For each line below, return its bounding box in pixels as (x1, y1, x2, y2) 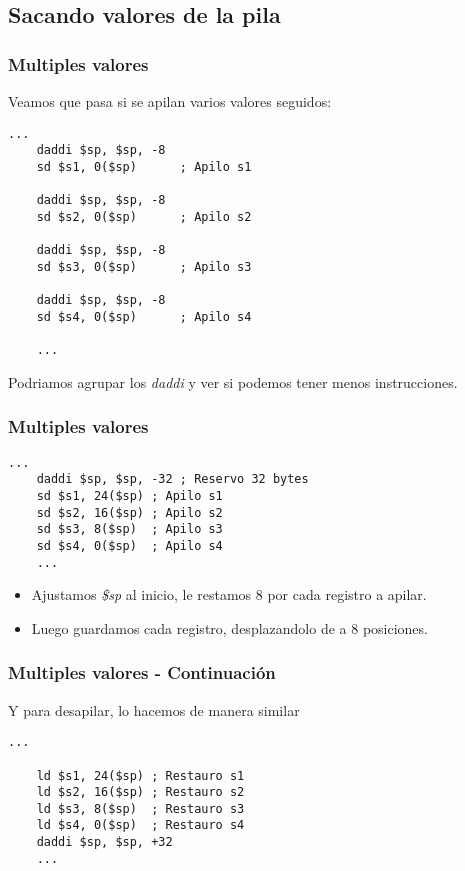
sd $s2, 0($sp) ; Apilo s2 (36, 209, 252, 224)
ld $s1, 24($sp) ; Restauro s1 (36, 768, 245, 783)
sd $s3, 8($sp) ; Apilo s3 (36, 522, 223, 537)
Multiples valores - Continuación (8, 660, 276, 685)
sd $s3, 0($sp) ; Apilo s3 (36, 259, 252, 274)
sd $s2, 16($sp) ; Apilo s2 (36, 505, 223, 520)
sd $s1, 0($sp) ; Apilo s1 (36, 159, 252, 174)
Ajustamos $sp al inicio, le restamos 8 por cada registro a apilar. (31, 584, 427, 605)
